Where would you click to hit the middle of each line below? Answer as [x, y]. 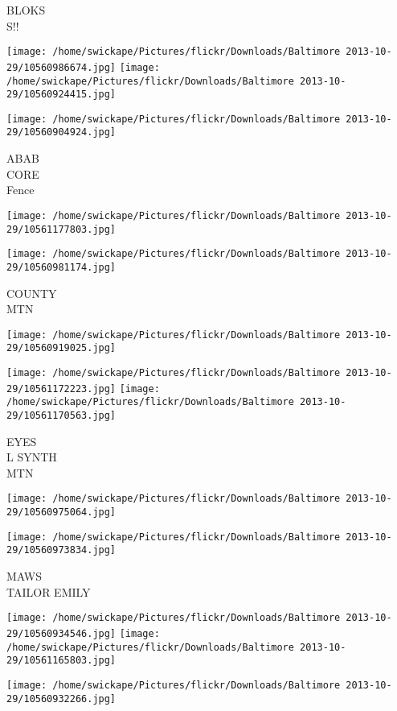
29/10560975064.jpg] [61, 513]
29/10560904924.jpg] [61, 132]
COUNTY [32, 293]
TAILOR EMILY [49, 591]
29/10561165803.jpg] [61, 661]
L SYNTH [32, 457]
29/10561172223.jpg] [61, 389]
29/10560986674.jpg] [61, 67]
